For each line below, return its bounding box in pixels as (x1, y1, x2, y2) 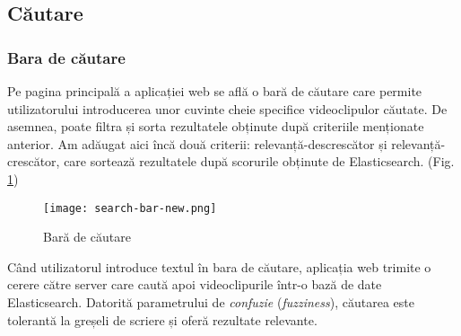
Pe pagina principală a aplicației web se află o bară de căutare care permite (7, 82, 422, 100)
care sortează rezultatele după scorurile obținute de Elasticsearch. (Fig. (64, 152, 455, 171)
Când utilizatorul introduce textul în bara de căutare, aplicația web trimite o (7, 257, 431, 276)
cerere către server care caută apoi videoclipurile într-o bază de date (7, 275, 382, 294)
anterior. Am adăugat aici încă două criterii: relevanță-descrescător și (7, 134, 387, 153)
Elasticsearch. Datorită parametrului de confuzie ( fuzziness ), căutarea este (7, 293, 414, 311)
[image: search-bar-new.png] (43, 201, 217, 215)
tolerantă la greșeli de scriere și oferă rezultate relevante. (7, 310, 317, 329)
